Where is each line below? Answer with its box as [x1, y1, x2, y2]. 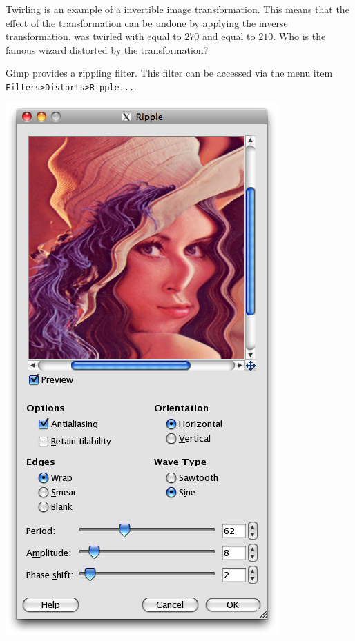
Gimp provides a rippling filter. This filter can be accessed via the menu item [6, 66, 333, 80]
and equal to [202, 29, 256, 43]
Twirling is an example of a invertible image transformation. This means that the [6, 2, 349, 16]
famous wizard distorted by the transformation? [6, 42, 209, 57]
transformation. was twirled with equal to [6, 29, 182, 43]
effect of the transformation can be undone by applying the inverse [6, 15, 288, 30]
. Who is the [273, 29, 326, 43]
